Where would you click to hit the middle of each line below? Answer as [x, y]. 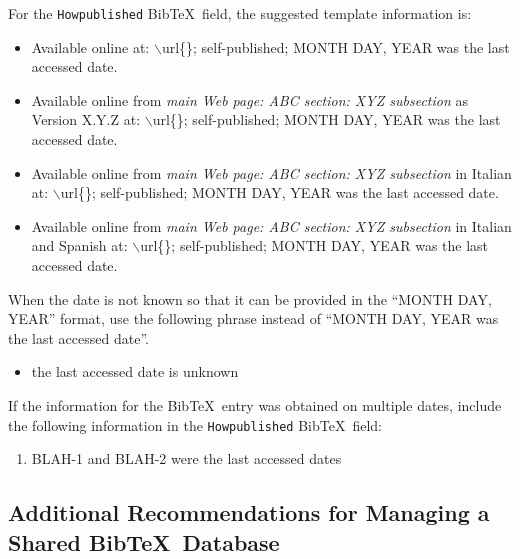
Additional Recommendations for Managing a [249, 512]
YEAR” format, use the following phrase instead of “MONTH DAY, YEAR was [253, 318]
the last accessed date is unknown [135, 371]
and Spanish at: [79, 245]
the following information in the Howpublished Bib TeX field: [195, 424]
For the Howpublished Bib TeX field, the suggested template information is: [240, 13]
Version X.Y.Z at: [86, 119]
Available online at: [90, 46]
